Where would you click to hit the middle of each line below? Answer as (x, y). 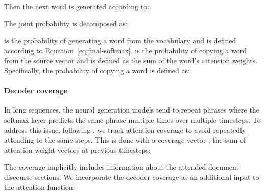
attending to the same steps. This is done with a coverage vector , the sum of (125, 140)
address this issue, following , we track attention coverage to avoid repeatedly (125, 130)
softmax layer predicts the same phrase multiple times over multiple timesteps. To (132, 119)
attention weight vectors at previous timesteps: (77, 149)
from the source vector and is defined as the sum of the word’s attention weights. (131, 60)
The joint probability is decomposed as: (66, 23)
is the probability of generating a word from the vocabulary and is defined (120, 40)
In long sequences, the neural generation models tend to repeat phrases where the (132, 110)
